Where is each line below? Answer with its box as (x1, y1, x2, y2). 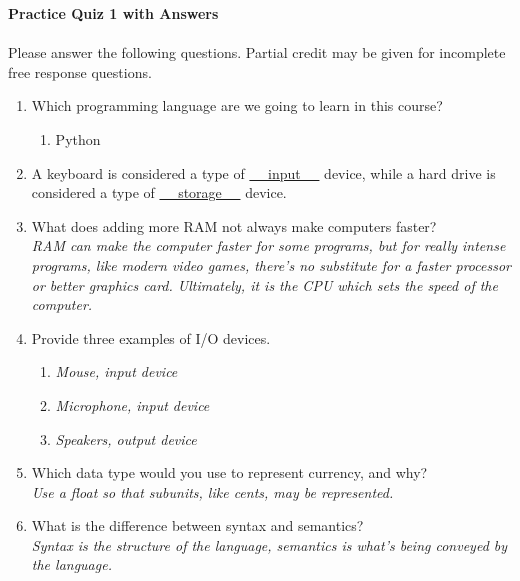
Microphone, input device (55, 394, 210, 415)
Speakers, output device (55, 428, 197, 449)
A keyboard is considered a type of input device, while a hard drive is (31, 162, 496, 183)
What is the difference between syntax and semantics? (31, 515, 364, 536)
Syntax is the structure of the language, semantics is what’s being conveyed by (31, 534, 508, 555)
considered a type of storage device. (31, 182, 287, 203)
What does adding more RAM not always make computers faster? (31, 215, 437, 236)
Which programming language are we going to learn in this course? (31, 95, 443, 116)
